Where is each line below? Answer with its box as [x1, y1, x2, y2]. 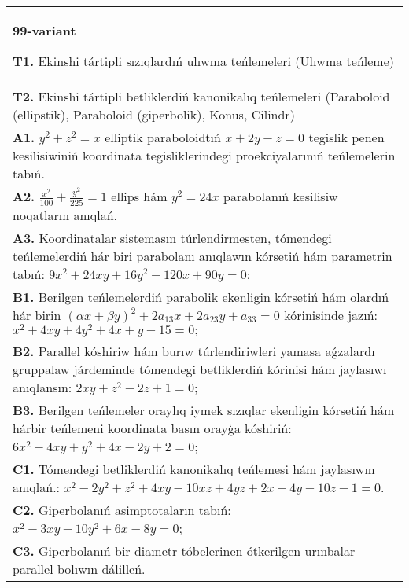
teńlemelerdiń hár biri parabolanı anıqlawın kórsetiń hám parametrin [13, 246, 392, 265]
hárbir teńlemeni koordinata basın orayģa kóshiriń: [13, 419, 292, 438]
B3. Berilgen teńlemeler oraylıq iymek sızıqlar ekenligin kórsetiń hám [13, 401, 395, 420]
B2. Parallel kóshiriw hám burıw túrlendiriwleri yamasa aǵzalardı [13, 342, 375, 361]
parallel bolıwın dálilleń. [13, 560, 146, 579]
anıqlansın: [13, 378, 72, 397]
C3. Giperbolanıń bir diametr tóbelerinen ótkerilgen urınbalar [13, 542, 356, 560]
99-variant [13, 21, 76, 39]
